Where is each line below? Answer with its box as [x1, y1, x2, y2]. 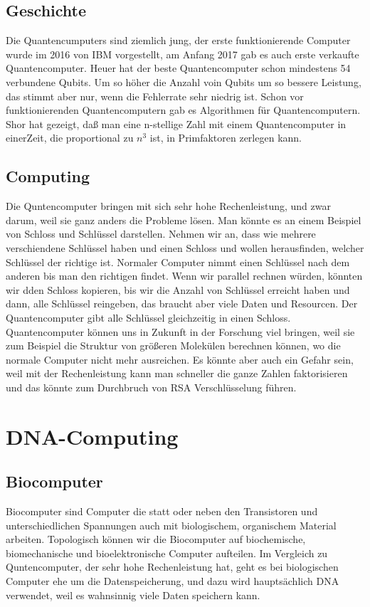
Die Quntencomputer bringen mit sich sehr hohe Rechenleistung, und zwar [6, 199, 331, 213]
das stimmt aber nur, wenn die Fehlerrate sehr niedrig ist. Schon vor [6, 88, 304, 103]
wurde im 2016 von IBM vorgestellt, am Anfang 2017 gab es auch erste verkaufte [6, 46, 359, 61]
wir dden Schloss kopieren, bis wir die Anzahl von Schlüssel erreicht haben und [6, 282, 350, 297]
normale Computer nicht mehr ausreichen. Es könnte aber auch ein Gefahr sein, [6, 352, 354, 366]
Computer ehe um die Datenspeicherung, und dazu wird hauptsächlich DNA [6, 574, 339, 588]
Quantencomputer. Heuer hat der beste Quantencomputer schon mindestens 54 [6, 60, 351, 75]
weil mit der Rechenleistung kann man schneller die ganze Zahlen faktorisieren [6, 366, 348, 381]
